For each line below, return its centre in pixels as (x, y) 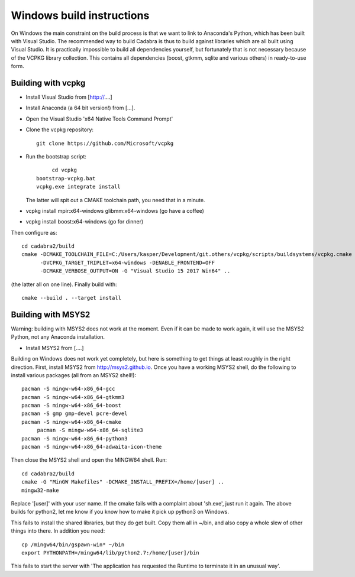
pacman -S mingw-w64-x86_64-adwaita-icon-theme (92, 447)
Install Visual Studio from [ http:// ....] (69, 97)
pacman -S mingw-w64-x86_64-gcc (68, 389)
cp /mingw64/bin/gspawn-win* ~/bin (73, 544)
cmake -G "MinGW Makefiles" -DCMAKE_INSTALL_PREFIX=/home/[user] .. (123, 482)
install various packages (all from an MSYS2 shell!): (73, 375)
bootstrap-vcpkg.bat (66, 178)
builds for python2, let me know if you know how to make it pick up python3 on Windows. (120, 512)
